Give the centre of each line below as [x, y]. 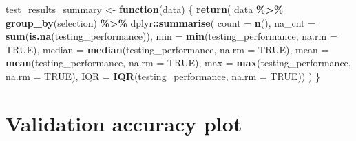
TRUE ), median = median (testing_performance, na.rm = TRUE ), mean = [167, 49]
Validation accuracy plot [124, 123]
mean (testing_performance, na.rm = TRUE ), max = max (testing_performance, [178, 63]
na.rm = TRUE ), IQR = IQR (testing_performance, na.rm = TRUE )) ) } [163, 76]
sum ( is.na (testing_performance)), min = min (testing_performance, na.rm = [171, 36]
